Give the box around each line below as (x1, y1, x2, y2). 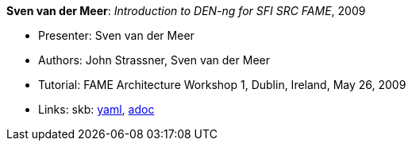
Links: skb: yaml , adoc (38, 103, 155, 116)
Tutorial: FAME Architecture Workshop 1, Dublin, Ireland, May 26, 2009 (38, 78, 406, 91)
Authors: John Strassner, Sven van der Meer (38, 53, 270, 67)
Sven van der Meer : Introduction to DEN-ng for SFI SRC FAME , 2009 (6, 4, 366, 17)
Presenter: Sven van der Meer (38, 29, 194, 42)
